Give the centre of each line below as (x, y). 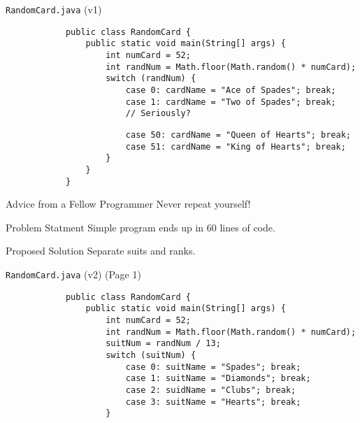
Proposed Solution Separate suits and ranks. (101, 251)
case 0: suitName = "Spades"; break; (213, 367)
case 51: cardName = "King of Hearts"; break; (236, 146)
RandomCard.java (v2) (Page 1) (73, 274)
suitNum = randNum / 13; (163, 344)
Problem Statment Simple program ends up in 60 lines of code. (141, 227)
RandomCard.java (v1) (54, 9)
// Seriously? (158, 114)
